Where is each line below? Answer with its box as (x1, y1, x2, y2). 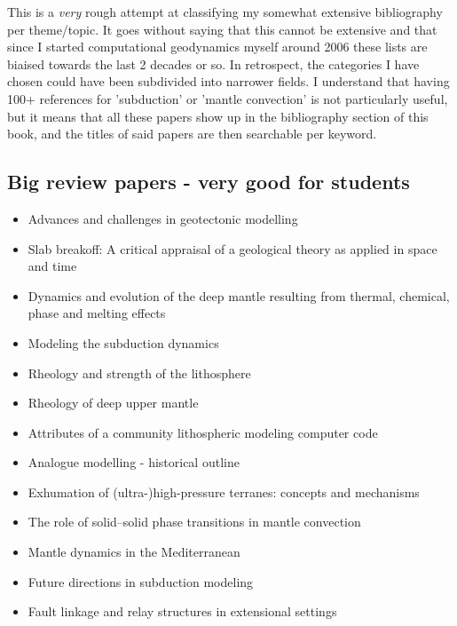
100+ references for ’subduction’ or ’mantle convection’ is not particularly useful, (7, 89, 448, 107)
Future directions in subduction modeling (28, 572, 254, 590)
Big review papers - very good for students (7, 168, 410, 195)
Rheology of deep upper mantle (28, 393, 199, 412)
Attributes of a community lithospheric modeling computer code (28, 423, 378, 441)
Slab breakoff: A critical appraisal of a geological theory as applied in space (28, 239, 437, 258)
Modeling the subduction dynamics (28, 333, 219, 352)
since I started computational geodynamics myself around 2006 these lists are (7, 37, 428, 56)
